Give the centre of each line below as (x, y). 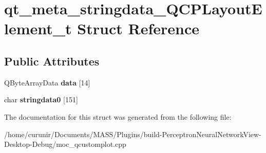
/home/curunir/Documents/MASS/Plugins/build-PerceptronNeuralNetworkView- (133, 134)
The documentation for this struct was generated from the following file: (118, 116)
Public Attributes (52, 61)
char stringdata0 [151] (41, 100)
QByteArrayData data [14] (47, 82)
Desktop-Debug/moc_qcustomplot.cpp (65, 144)
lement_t (38, 28)
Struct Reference (138, 28)
